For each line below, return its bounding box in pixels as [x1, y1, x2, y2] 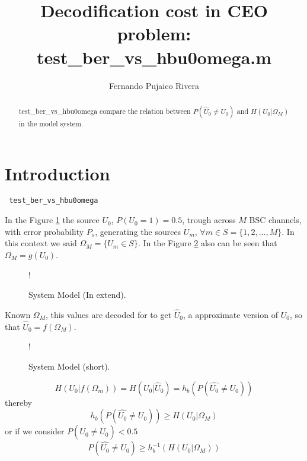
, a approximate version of [183, 308, 279, 320]
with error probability [5, 225, 84, 237]
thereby [5, 396, 32, 408]
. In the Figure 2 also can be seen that [137, 237, 277, 249]
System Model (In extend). [28, 288, 126, 301]
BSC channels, [249, 214, 302, 226]
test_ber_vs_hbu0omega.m [36, 44, 272, 69]
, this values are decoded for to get [45, 308, 172, 320]
